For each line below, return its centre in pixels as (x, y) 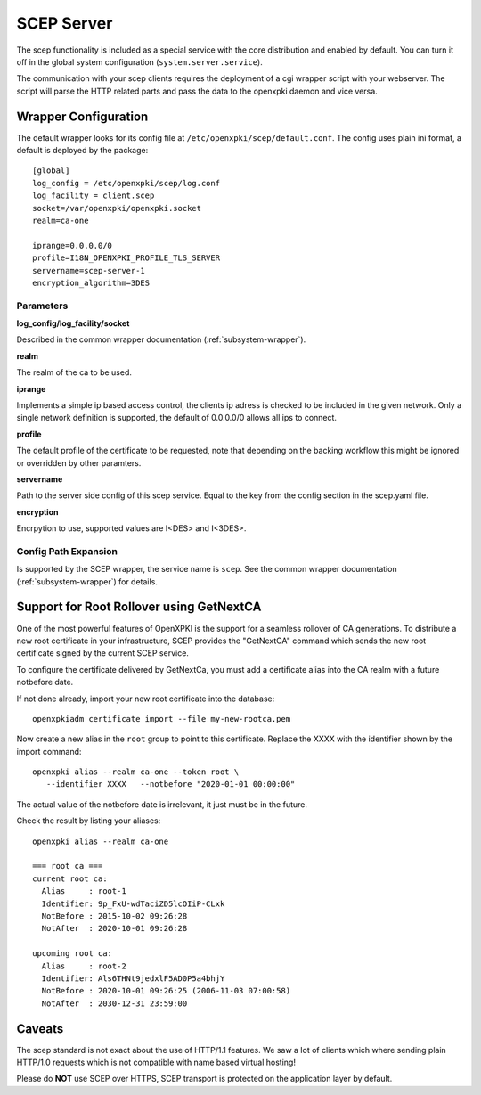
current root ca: (70, 878)
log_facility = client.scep (94, 196)
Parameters (42, 306)
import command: (49, 751)
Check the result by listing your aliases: (89, 821)
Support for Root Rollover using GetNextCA (139, 607)
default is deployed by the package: (82, 151)
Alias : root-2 (84, 966)
